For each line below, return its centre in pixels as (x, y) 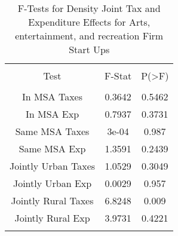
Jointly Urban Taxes (53, 166)
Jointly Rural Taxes (52, 200)
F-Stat (118, 76)
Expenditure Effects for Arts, (89, 22)
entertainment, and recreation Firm (89, 36)
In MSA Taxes (53, 96)
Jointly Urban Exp (52, 183)
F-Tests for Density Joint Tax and (89, 8)
